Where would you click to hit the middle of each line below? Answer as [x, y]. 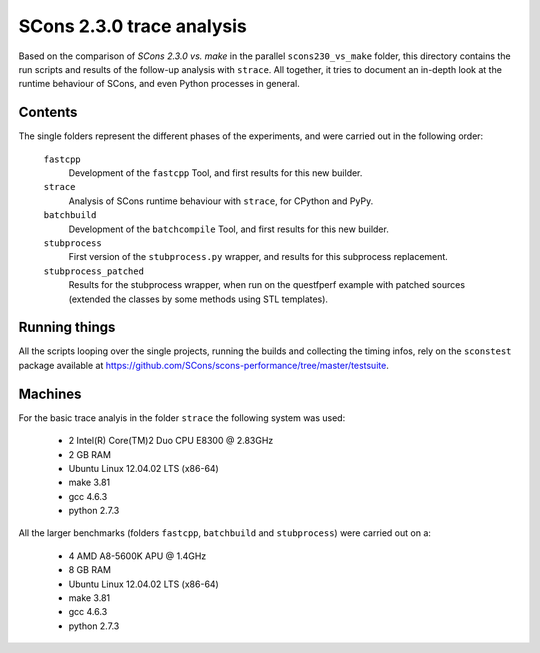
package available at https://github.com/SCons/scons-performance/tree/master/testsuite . [203, 365]
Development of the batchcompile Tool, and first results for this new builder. [228, 229]
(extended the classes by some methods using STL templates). [198, 299]
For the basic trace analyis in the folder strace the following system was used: [182, 417]
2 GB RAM [90, 454]
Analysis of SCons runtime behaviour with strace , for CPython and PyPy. [221, 201]
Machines [50, 393]
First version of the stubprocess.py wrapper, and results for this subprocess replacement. [258, 257]
